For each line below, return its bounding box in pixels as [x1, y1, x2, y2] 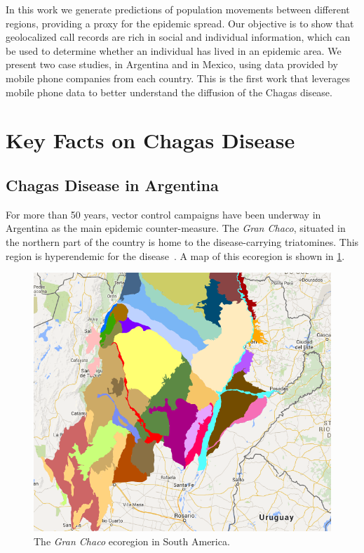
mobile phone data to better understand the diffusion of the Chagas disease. [6, 84, 332, 99]
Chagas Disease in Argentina [6, 174, 219, 195]
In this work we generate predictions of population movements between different [6, 2, 350, 16]
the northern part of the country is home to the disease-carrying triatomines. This [6, 234, 359, 249]
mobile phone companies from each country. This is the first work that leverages [6, 70, 350, 85]
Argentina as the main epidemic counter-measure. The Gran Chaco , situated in [6, 221, 346, 235]
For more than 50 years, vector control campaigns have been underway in [6, 207, 321, 221]
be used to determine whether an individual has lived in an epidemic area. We [6, 43, 342, 58]
